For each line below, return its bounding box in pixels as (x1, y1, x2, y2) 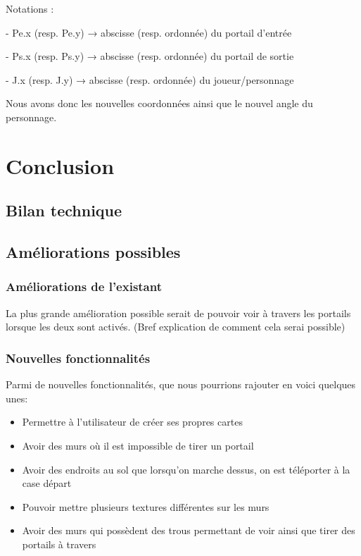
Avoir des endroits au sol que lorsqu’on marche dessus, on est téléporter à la (22, 462, 350, 476)
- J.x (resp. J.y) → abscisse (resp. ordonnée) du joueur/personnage (6, 72, 294, 87)
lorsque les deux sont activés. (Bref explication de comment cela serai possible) (6, 319, 346, 334)
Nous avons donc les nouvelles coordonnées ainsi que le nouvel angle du (6, 96, 313, 111)
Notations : (6, 1, 54, 16)
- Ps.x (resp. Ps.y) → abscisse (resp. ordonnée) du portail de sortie (6, 49, 294, 63)
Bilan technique (6, 199, 122, 221)
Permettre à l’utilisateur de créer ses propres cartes (22, 414, 243, 429)
